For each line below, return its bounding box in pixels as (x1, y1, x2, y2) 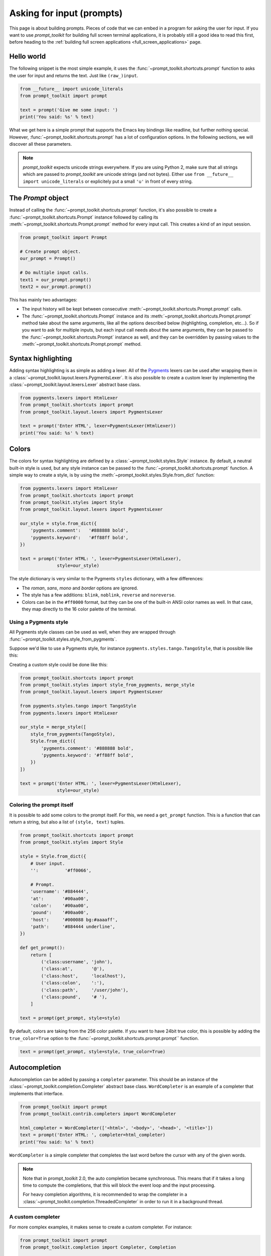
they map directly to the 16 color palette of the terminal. (22, 606, 137, 612)
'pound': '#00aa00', (30, 910, 89, 915)
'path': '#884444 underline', (30, 924, 115, 929)
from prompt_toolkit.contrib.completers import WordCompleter (20, 1111, 176, 1117)
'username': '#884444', (30, 889, 89, 894)
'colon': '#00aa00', (30, 902, 89, 908)
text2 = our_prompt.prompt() (20, 284, 92, 289)
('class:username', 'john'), (41, 959, 113, 965)
